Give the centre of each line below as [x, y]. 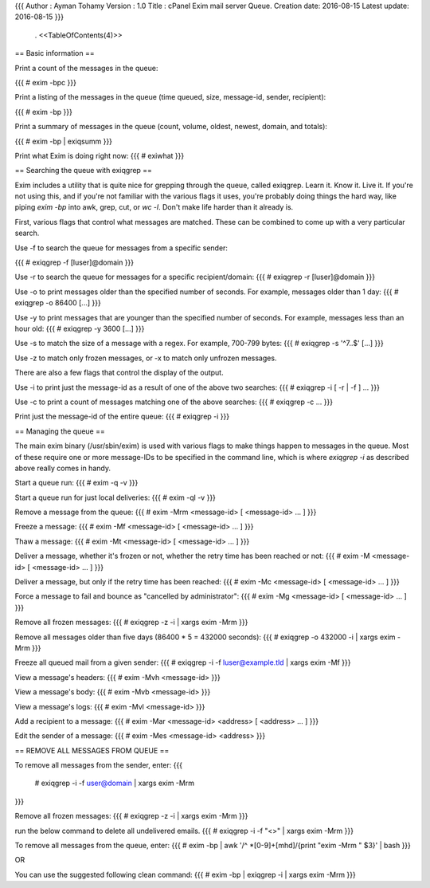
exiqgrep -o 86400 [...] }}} [58, 303]
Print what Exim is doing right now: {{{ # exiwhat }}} [100, 155]
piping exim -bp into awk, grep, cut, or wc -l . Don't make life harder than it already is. [154, 207]
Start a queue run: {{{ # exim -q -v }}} [76, 483]
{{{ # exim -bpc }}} [46, 82]
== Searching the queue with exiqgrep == [84, 171]
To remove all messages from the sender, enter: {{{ [99, 765]
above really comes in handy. [63, 468]
